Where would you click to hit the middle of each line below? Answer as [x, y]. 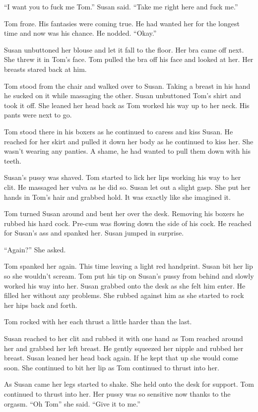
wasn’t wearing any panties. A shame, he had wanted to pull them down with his [127, 151]
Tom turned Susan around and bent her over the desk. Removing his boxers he [124, 213]
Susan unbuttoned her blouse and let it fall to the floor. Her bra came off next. [124, 49]
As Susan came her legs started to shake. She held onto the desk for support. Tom [129, 384]
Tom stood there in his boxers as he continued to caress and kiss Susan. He [119, 131]
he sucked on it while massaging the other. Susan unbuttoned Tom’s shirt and [123, 95]
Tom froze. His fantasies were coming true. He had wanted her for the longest [122, 23]
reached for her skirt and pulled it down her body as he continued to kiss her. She [129, 141]
